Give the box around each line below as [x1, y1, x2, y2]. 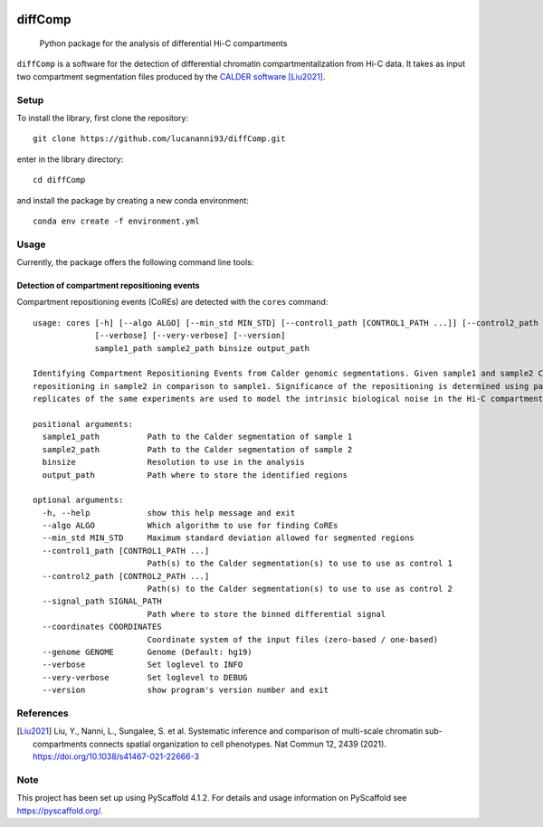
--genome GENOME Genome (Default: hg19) [42, 647, 252, 657]
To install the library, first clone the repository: [16, 112, 189, 123]
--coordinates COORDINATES [42, 622, 162, 632]
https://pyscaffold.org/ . [16, 805, 103, 816]
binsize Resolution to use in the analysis [42, 457, 305, 468]
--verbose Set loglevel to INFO [42, 660, 243, 670]
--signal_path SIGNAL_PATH [42, 596, 162, 606]
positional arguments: [33, 419, 134, 429]
